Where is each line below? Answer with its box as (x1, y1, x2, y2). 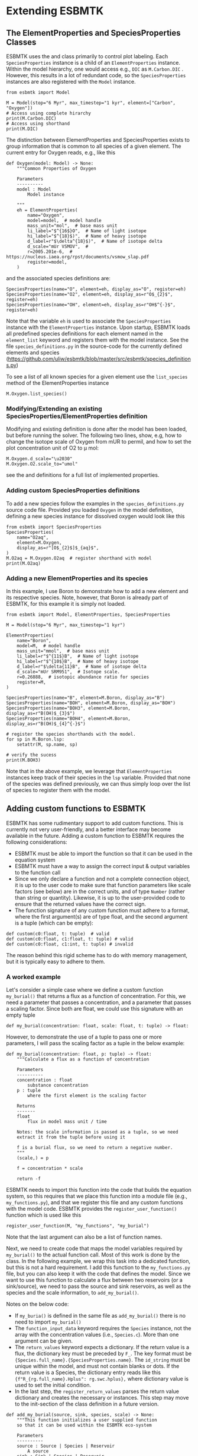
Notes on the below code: (6, 1300, 69, 1308)
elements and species (6, 349, 60, 356)
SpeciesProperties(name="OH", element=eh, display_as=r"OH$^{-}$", (6, 302, 176, 308)
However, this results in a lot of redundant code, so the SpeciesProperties (6, 72, 186, 78)
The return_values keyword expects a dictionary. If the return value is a (14, 1344, 190, 1350)
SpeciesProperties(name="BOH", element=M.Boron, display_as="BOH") (6, 699, 176, 706)
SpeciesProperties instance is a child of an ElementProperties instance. (6, 59, 180, 66)
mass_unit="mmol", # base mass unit (17, 648, 110, 654)
